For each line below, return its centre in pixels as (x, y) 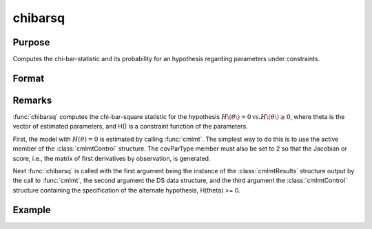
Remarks (32, 100)
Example (32, 210)
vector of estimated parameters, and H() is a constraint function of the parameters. (130, 127)
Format (29, 78)
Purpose (31, 42)
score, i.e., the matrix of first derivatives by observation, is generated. (112, 158)
